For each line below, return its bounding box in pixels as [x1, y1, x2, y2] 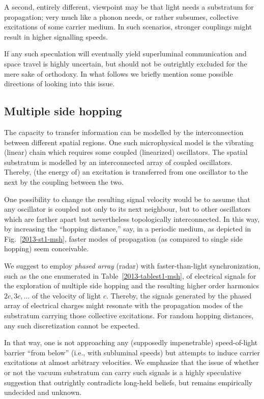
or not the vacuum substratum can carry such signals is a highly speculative [4, 367, 242, 378]
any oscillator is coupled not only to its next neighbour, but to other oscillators [4, 204, 251, 214]
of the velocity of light [32, 290, 101, 301]
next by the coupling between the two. [4, 176, 124, 187]
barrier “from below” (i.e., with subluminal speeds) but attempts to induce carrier [4, 347, 260, 357]
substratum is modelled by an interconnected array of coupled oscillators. [4, 156, 232, 167]
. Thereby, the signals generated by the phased [106, 290, 252, 301]
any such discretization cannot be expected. [4, 320, 140, 330]
